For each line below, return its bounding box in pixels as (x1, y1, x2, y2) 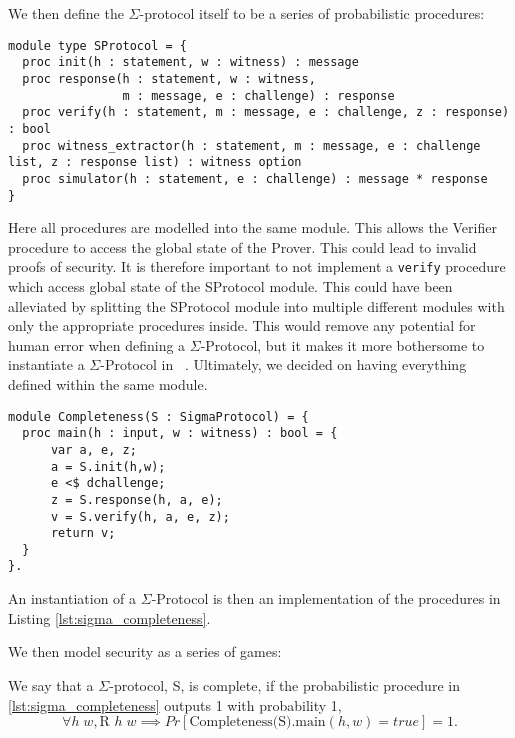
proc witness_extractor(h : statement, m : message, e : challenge (22, 138, 481, 153)
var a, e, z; (50, 442, 137, 457)
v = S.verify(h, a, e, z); (50, 509, 230, 524)
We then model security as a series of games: (8, 641, 282, 662)
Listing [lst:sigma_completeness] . (8, 607, 211, 628)
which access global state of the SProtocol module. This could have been (8, 276, 453, 296)
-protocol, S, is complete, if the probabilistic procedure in (109, 674, 460, 695)
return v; (50, 526, 116, 541)
